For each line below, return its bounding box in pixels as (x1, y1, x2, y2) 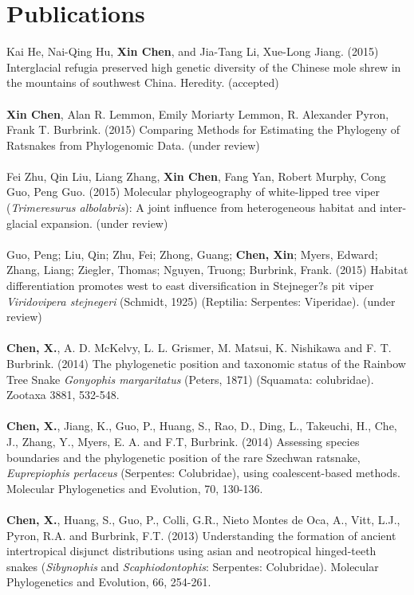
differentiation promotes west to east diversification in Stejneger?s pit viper (6, 277, 374, 294)
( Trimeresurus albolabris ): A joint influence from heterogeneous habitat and (6, 199, 377, 216)
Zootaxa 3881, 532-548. (6, 386, 120, 403)
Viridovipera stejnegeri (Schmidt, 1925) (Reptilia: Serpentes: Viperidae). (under (6, 292, 396, 309)
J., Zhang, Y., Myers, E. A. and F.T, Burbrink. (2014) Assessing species (6, 433, 360, 449)
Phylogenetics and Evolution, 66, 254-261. (6, 573, 211, 590)
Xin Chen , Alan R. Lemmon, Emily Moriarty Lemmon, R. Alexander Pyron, (6, 105, 389, 122)
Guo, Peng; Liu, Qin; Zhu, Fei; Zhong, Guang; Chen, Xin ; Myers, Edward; (6, 245, 378, 262)
